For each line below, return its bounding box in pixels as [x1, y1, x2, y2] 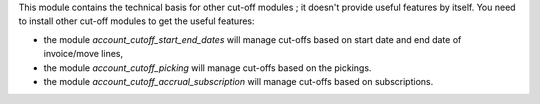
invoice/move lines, [43, 48, 124, 60]
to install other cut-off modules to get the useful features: [18, 15, 255, 27]
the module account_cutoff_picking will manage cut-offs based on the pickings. [43, 61, 372, 74]
